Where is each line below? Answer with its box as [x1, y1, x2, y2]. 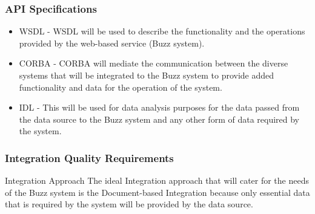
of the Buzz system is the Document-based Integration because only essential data [5, 186, 310, 198]
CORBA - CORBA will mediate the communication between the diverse [19, 57, 288, 70]
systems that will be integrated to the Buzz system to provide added [19, 69, 274, 81]
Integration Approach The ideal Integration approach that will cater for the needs [5, 174, 309, 187]
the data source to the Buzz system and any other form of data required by [19, 112, 300, 125]
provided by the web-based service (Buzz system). [19, 36, 205, 49]
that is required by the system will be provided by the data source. [5, 198, 253, 210]
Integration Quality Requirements [5, 150, 174, 165]
